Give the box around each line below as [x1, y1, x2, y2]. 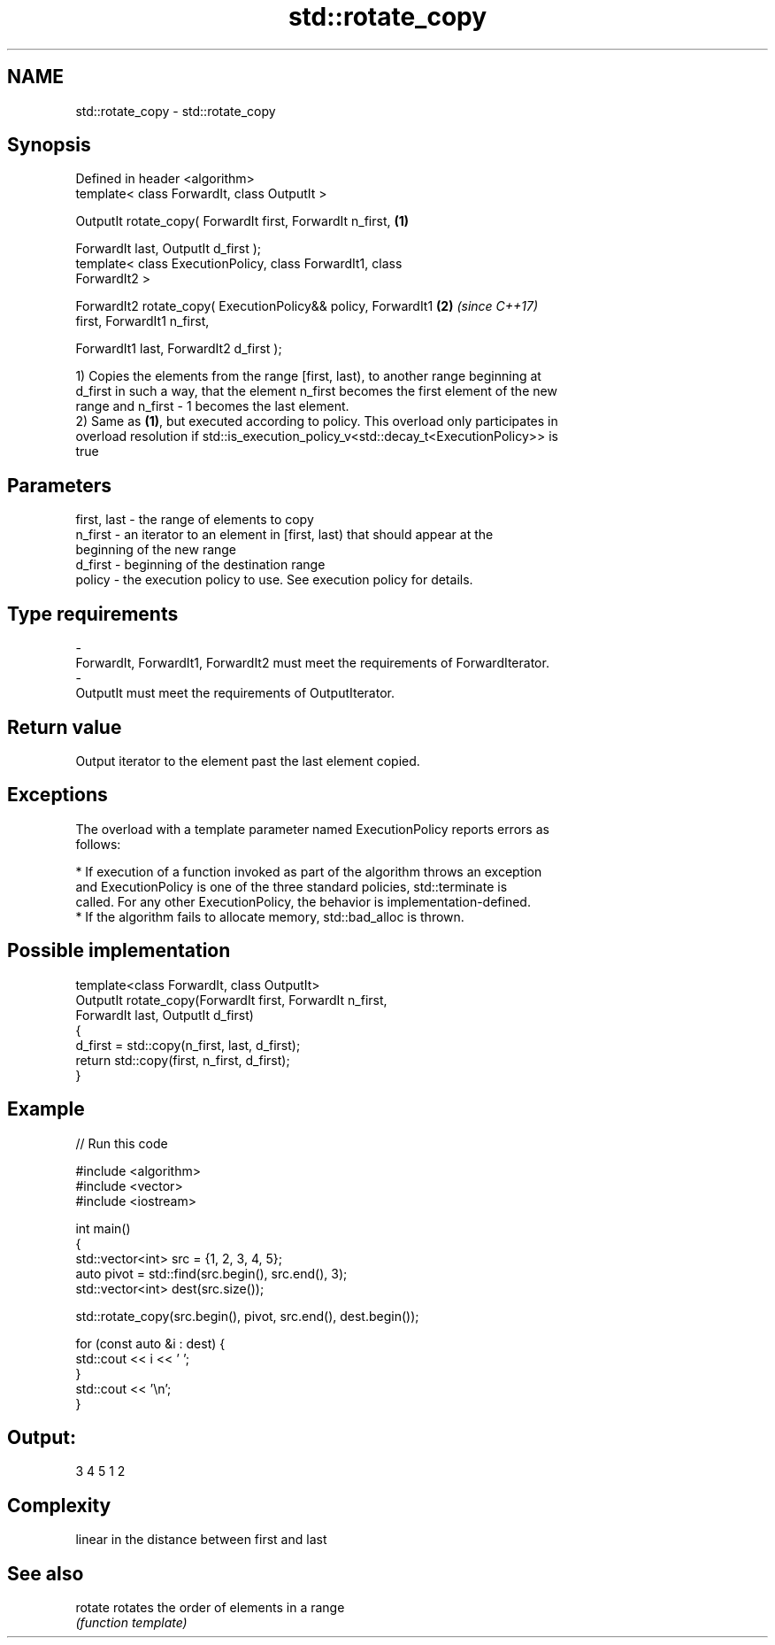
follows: [75, 836, 121, 852]
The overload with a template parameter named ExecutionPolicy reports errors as [75, 821, 549, 837]
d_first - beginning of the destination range [75, 557, 326, 573]
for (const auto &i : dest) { [75, 1335, 226, 1351]
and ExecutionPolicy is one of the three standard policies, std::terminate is [75, 878, 508, 894]
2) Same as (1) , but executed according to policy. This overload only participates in [75, 413, 558, 429]
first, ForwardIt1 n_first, [75, 313, 210, 329]
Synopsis [7, 134, 91, 157]
